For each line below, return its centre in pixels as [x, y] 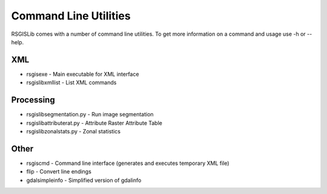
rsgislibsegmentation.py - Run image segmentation [90, 115]
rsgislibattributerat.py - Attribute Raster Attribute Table [94, 123]
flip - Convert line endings [59, 172]
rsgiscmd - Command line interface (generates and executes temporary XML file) [128, 163]
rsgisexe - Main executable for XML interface [83, 74]
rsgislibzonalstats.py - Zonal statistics [74, 131]
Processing [33, 100]
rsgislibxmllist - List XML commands [71, 82]
